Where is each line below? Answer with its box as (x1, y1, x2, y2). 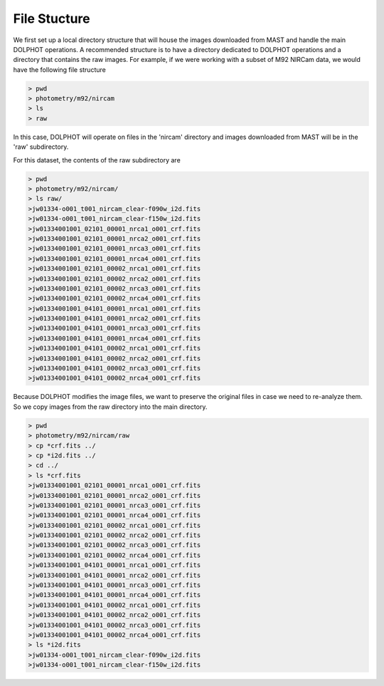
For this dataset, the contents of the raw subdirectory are (13, 155, 181, 164)
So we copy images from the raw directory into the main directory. (13, 402, 208, 411)
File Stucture (13, 11, 90, 26)
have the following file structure (13, 65, 106, 74)
